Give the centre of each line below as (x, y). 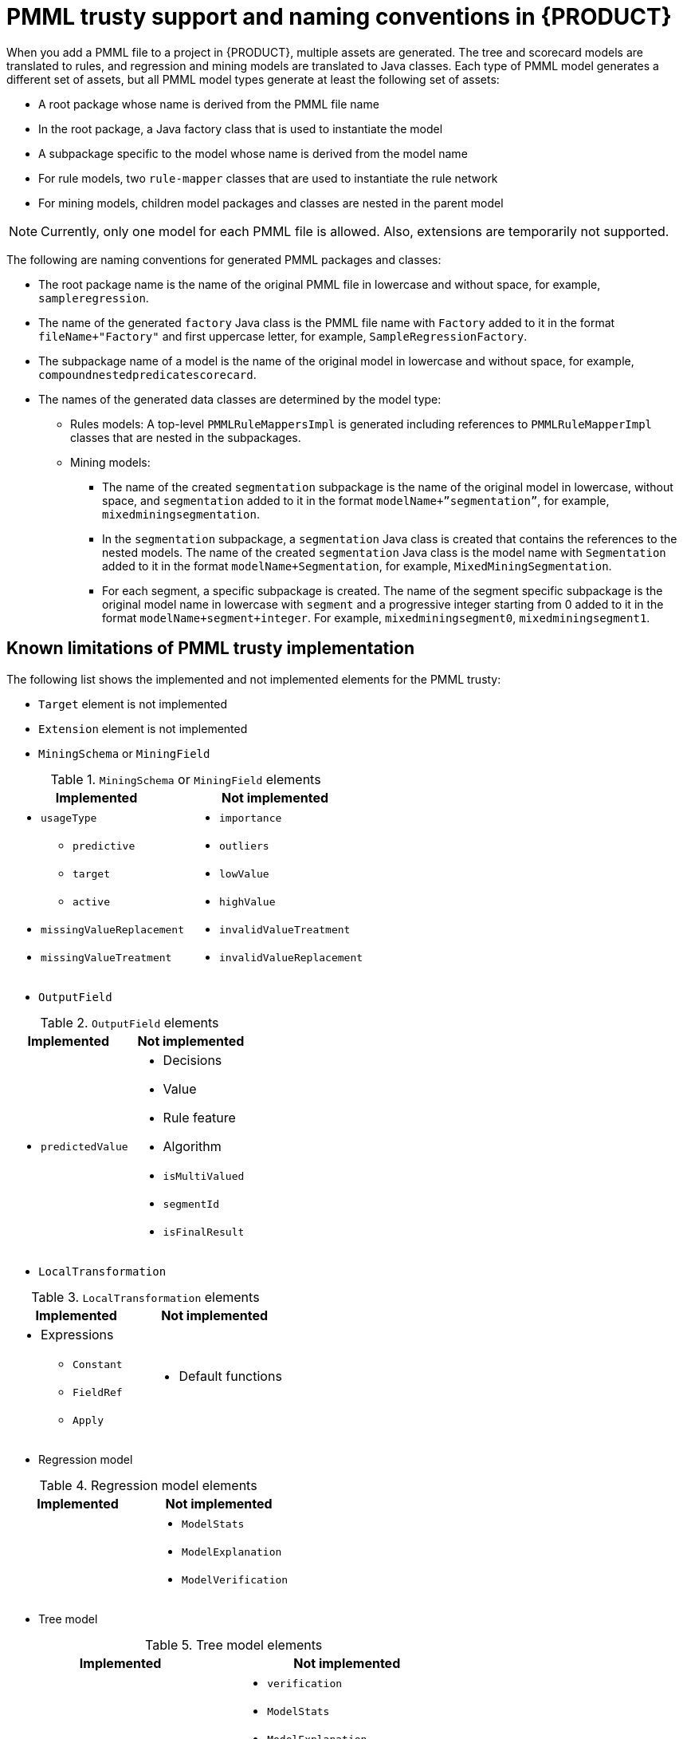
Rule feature (199, 1117)
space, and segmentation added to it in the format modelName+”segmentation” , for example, (356, 500)
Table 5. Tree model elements (234, 1644)
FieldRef (98, 1392)
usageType (69, 818)
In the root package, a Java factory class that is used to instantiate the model (241, 128)
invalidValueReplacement (291, 957)
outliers (244, 846)
